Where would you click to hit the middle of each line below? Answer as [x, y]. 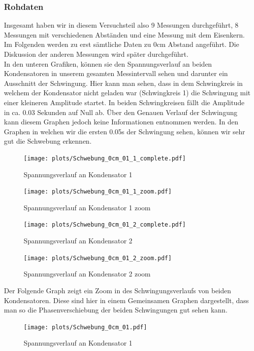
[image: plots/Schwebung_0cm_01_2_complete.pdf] [105, 225]
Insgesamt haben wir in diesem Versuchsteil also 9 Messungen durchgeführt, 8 [121, 25]
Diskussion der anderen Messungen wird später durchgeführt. [96, 54]
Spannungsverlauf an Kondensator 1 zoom [87, 207]
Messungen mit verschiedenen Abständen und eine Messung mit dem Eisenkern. [125, 34]
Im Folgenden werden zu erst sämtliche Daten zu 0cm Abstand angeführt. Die [122, 44]
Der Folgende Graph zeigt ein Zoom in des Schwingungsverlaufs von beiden [118, 290]
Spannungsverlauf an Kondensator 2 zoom [87, 274]
